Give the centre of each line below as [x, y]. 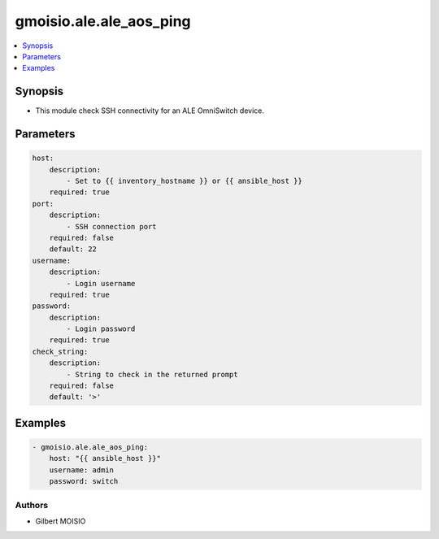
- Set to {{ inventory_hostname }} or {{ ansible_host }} [184, 181]
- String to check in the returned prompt [152, 374]
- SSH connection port [112, 226]
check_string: [60, 351]
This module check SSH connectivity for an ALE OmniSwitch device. [150, 111]
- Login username [101, 283]
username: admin [81, 470]
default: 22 [73, 249]
